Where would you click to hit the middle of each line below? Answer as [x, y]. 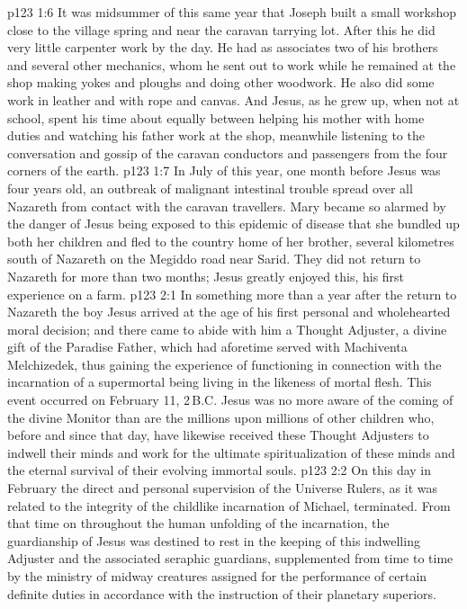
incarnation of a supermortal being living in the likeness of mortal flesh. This [220, 382]
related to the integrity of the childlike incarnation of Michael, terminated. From [229, 505]
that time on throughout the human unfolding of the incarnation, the [198, 523]
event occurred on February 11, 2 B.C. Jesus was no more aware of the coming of [230, 400]
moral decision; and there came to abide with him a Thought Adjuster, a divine [227, 329]
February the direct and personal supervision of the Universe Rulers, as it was [222, 488]
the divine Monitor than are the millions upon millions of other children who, [221, 417]
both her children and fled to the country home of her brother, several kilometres [231, 241]
